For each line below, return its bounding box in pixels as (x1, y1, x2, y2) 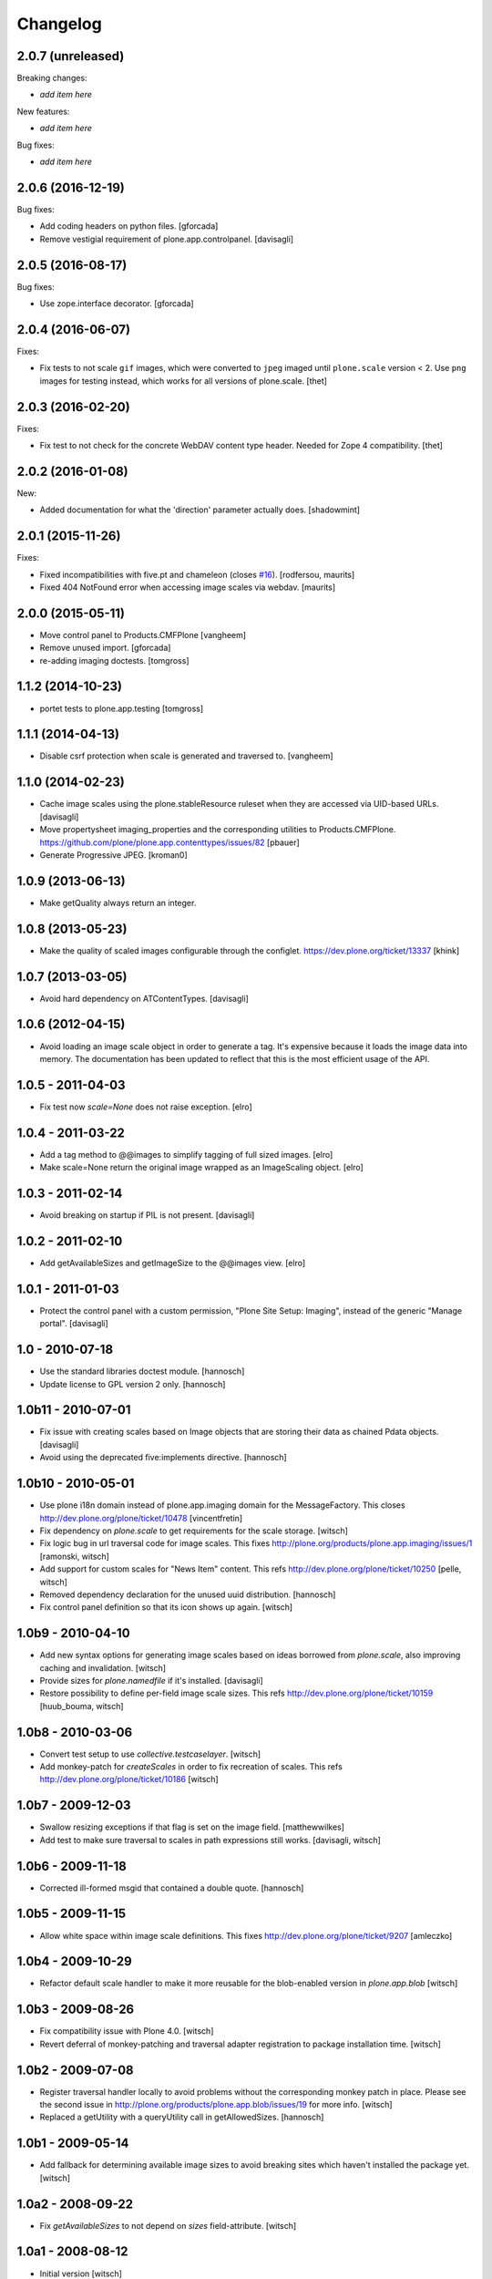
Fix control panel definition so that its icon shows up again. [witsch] (39, 1602, 293, 1613)
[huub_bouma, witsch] (39, 1700, 124, 1711)
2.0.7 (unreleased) (16, 48, 125, 64)
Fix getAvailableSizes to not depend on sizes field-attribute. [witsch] (39, 2220, 297, 2231)
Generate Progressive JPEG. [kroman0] (39, 849, 189, 861)
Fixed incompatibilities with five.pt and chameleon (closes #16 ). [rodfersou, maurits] (39, 569, 355, 580)
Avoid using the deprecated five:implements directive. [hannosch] (39, 1452, 287, 1463)
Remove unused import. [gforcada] (39, 643, 171, 654)
